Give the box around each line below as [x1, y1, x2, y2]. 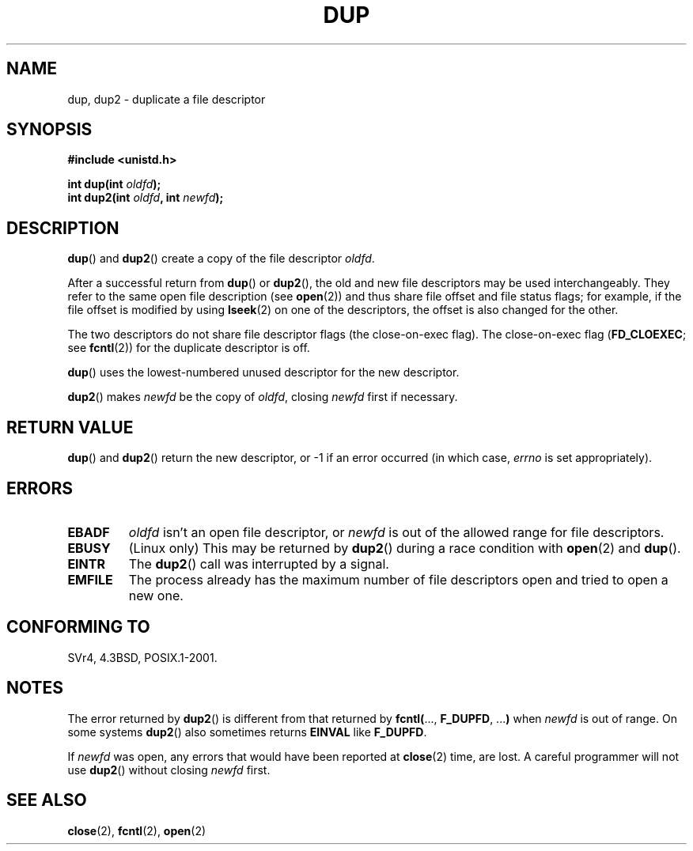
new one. [128, 587, 184, 603]
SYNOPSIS [6, 119, 93, 140]
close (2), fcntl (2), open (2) [67, 823, 206, 838]
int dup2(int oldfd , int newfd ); [67, 191, 224, 205]
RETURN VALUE [6, 417, 134, 437]
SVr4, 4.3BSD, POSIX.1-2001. [67, 650, 218, 664]
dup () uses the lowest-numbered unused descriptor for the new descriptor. [67, 365, 460, 380]
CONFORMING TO [6, 617, 150, 637]
